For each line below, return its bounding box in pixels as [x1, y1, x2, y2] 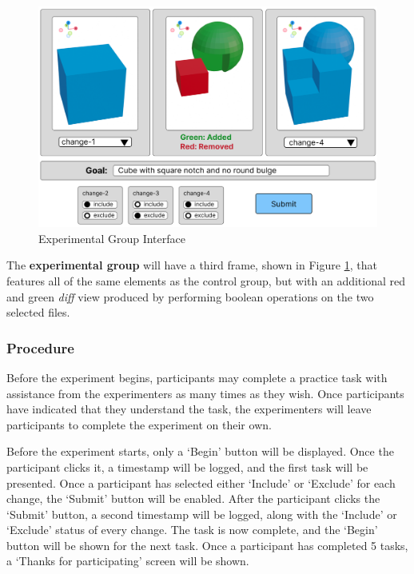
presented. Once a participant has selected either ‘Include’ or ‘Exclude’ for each [6, 474, 396, 491]
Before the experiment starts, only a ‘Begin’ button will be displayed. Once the [6, 443, 394, 460]
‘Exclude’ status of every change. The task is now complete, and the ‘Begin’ [6, 521, 378, 538]
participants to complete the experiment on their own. [6, 416, 272, 432]
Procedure [6, 337, 74, 357]
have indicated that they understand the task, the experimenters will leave [6, 401, 372, 417]
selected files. [6, 304, 70, 321]
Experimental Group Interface [38, 229, 185, 246]
